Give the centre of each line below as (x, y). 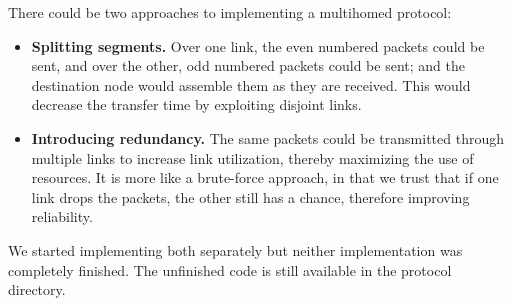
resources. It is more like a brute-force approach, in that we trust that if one (265, 177)
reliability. (62, 216)
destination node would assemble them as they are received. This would (251, 84)
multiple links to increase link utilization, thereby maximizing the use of (252, 157)
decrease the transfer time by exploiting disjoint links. (196, 104)
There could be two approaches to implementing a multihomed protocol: (230, 12)
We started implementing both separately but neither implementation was (235, 249)
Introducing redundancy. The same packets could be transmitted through (267, 137)
